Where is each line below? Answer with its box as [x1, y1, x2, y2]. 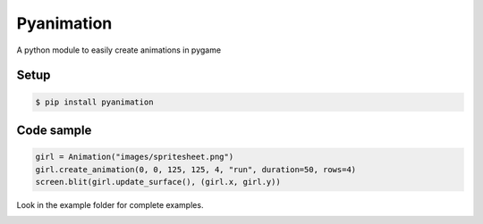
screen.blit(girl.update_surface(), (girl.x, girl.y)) [35, 177, 281, 187]
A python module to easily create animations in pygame [16, 45, 222, 55]
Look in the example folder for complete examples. [16, 199, 204, 210]
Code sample [16, 122, 92, 137]
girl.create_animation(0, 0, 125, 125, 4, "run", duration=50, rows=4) [35, 164, 357, 174]
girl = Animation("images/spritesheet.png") [35, 152, 234, 162]
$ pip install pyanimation [35, 96, 154, 107]
